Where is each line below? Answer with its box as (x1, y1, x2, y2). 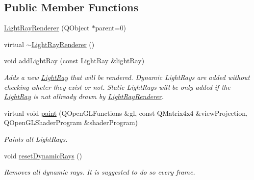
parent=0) (95, 23, 126, 33)
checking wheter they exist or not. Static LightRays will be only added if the (4, 81, 230, 92)
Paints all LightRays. (4, 133, 68, 144)
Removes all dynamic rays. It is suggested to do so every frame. (4, 167, 195, 177)
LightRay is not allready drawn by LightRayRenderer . (4, 91, 164, 102)
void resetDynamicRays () (4, 150, 82, 160)
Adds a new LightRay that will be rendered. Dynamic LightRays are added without (4, 72, 250, 82)
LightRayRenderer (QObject (4, 23, 90, 33)
